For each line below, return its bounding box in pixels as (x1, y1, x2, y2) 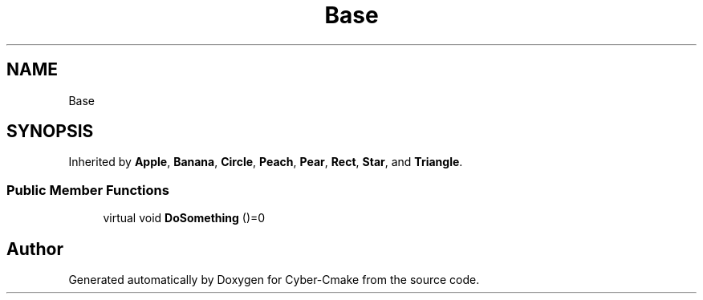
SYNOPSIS (6, 121, 94, 142)
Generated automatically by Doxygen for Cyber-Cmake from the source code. (68, 273, 480, 287)
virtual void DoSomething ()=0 (103, 211, 266, 225)
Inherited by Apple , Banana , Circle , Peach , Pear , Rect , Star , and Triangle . (68, 155, 463, 169)
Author (6, 238, 63, 259)
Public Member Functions (6, 181, 169, 198)
